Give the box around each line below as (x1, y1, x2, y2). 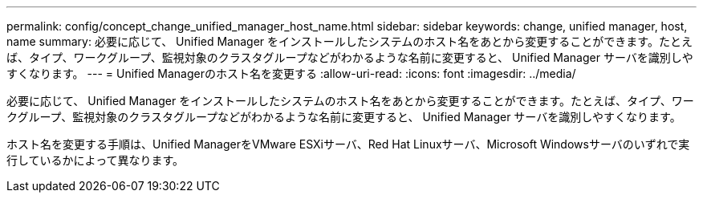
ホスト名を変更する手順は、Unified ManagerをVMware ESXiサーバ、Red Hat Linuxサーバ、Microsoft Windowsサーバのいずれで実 (6, 137, 690, 151)
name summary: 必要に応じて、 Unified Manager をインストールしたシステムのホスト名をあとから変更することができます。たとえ (6, 35, 693, 48)
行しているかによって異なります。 (6, 153, 185, 167)
